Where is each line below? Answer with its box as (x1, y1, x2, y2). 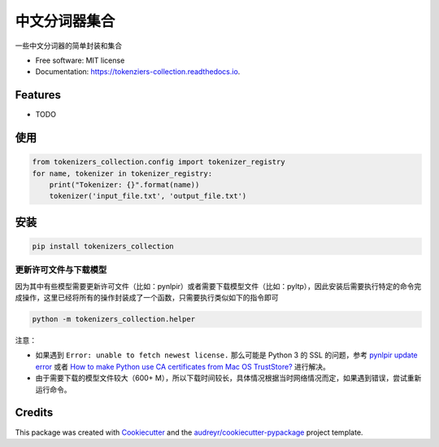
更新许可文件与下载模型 (15, 265, 107, 276)
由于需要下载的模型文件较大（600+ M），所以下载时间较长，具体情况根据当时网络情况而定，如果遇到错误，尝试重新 (35, 373, 422, 383)
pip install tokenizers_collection (32, 242, 174, 251)
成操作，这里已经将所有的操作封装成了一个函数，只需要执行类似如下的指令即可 (15, 293, 279, 303)
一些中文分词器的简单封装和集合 (15, 41, 122, 50)
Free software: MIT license (35, 55, 125, 65)
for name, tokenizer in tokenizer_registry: (32, 169, 213, 178)
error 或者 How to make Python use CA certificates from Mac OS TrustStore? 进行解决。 (35, 362, 331, 371)
